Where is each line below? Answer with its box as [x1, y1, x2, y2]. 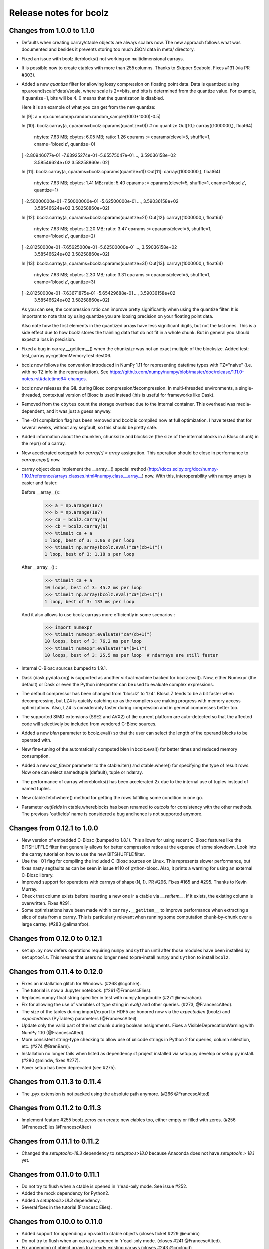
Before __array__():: [21, 489, 61, 495]
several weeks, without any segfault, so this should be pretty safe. [21, 424, 158, 430]
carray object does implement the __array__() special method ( [21, 466, 149, 472]
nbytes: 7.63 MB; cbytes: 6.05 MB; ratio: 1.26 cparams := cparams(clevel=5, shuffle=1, [34, 134, 211, 140]
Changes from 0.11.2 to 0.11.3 [9, 1104, 101, 1112]
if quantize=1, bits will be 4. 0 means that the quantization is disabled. [21, 95, 164, 101]
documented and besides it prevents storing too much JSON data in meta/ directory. [21, 46, 195, 52]
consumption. [21, 753, 50, 759]
